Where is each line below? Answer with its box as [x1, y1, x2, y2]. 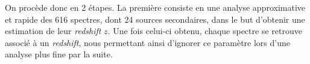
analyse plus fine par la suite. [5, 48, 113, 60]
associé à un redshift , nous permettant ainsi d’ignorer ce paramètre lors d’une [5, 36, 290, 48]
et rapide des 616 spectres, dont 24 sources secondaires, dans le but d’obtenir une [5, 13, 305, 25]
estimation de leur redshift [5, 25, 101, 37]
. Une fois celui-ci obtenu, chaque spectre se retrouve [107, 25, 302, 37]
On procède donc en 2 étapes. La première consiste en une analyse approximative [5, 1, 306, 13]
